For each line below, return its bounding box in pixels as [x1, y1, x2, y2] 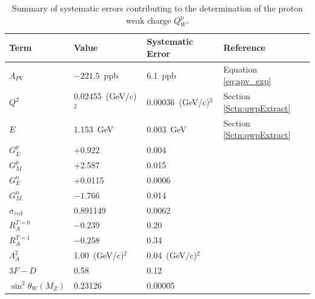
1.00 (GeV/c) [73, 249, 124, 261]
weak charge [126, 13, 171, 26]
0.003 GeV [147, 122, 187, 135]
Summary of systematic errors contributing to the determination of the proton [12, 2, 303, 14]
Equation [223, 62, 257, 75]
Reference [223, 41, 265, 54]
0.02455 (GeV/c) [73, 90, 137, 102]
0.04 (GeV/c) [147, 249, 197, 261]
